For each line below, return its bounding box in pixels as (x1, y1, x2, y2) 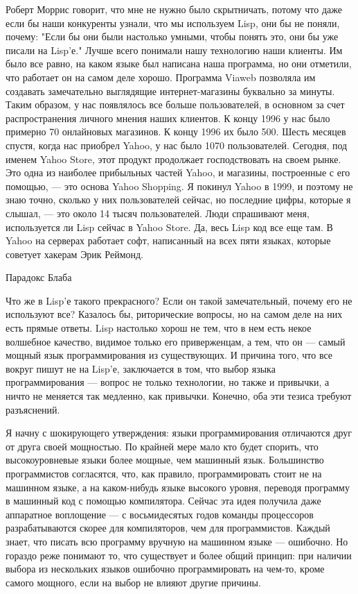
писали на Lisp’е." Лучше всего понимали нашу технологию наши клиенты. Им (6, 42, 343, 57)
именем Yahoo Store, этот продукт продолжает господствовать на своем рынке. (6, 151, 341, 166)
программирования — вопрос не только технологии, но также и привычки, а (6, 375, 330, 389)
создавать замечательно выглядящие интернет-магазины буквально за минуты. (6, 83, 335, 98)
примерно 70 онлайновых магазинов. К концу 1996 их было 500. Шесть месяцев (6, 124, 346, 139)
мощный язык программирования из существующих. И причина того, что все (6, 348, 333, 362)
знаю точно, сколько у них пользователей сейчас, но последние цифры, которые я (6, 192, 351, 207)
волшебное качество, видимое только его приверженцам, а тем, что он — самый (6, 334, 346, 348)
